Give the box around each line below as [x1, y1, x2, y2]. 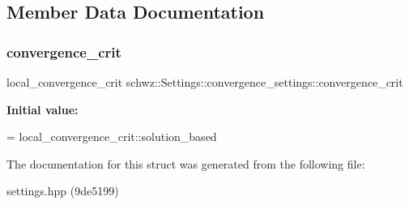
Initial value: [6, 100, 79, 117]
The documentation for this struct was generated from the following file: [6, 155, 365, 172]
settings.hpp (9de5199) [6, 182, 119, 199]
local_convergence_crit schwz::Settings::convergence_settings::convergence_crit [6, 74, 403, 90]
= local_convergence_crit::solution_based [6, 128, 217, 145]
